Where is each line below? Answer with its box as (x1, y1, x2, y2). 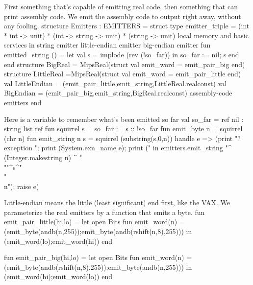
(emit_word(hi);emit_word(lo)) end (4, 271, 112, 282)
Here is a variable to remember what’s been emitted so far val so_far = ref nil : (4, 114, 244, 124)
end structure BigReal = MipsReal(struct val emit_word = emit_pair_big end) (4, 59, 245, 69)
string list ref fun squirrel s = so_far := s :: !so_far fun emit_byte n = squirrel (4, 123, 243, 134)
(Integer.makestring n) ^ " (4, 152, 82, 162)
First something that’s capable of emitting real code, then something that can (4, 1, 238, 11)
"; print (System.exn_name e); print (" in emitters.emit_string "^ (34, 142, 232, 153)
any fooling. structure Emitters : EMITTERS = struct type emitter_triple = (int (4, 21, 250, 31)
